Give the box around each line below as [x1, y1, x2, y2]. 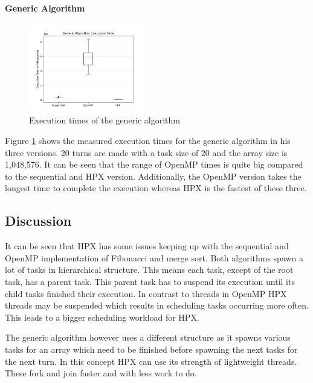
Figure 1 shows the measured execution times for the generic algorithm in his [5, 134, 291, 147]
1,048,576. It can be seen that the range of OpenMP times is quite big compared [5, 158, 303, 171]
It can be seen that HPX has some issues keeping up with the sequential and [5, 240, 289, 252]
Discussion [5, 211, 72, 230]
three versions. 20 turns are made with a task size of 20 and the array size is [5, 146, 288, 159]
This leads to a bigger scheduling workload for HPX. [5, 310, 199, 323]
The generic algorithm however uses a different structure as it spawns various [5, 331, 291, 344]
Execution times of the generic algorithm [29, 114, 181, 126]
